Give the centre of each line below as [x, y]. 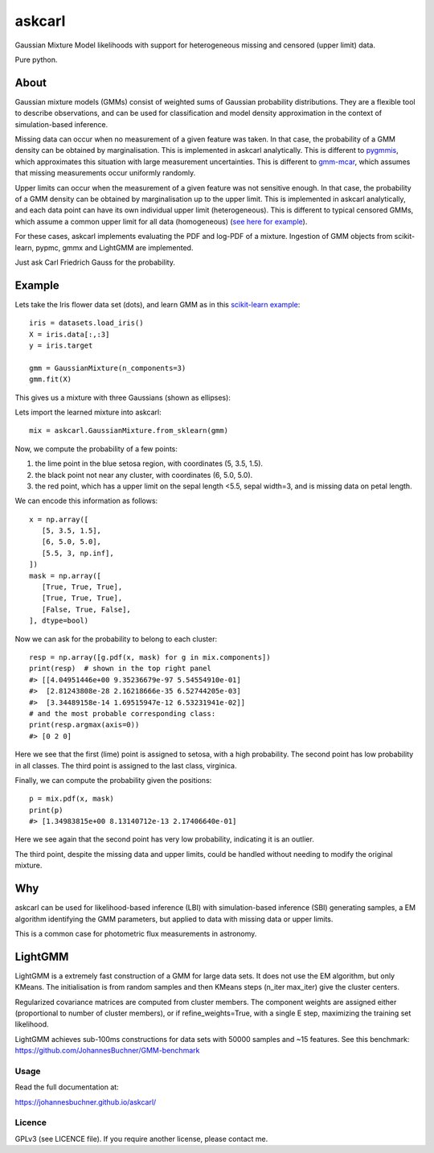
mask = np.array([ [66, 576]
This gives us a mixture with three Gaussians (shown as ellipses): [123, 397]
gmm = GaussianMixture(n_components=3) [108, 368]
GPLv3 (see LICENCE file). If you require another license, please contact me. [141, 1139]
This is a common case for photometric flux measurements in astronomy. [136, 933]
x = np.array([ [59, 519]
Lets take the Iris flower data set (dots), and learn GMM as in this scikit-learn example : [158, 304]
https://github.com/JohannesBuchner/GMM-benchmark [107, 1051]
